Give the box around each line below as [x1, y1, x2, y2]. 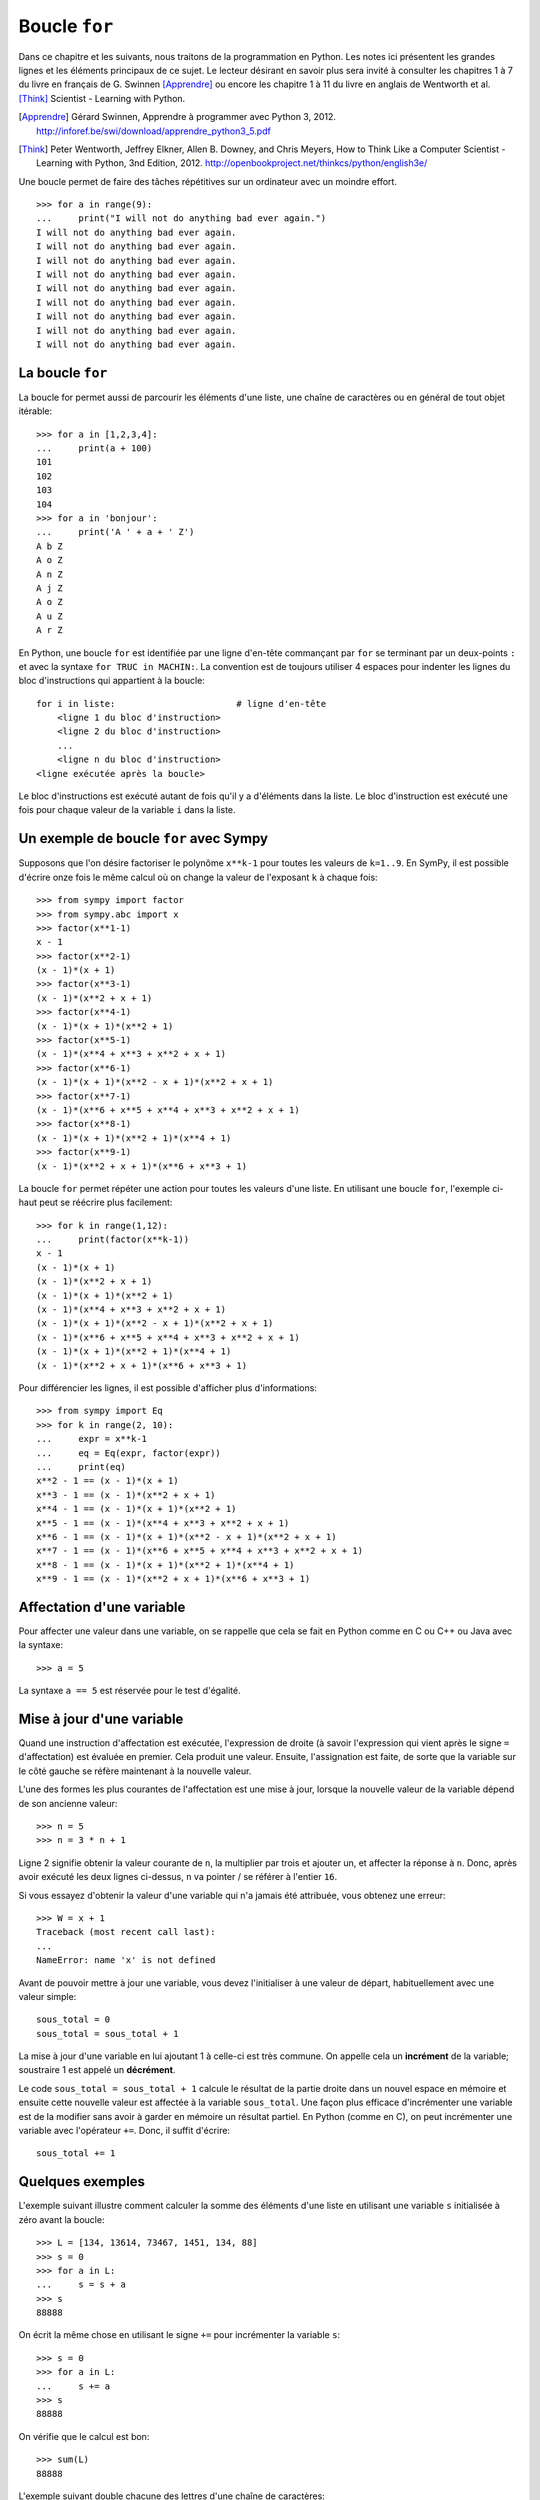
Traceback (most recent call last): [36, 1926, 216, 1938]
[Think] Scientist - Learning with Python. [18, 92, 186, 104]
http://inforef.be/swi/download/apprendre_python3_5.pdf [36, 125, 272, 137]
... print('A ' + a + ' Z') [36, 526, 195, 538]
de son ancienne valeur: [18, 1797, 118, 1809]
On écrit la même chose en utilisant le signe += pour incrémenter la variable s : [18, 2329, 340, 2341]
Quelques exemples [18, 2173, 145, 2190]
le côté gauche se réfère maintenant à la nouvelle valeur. [18, 1765, 252, 1777]
